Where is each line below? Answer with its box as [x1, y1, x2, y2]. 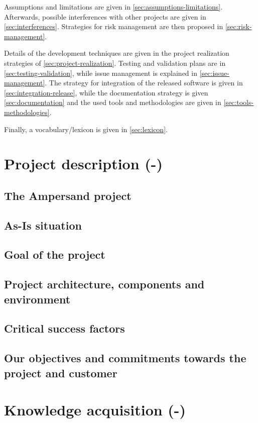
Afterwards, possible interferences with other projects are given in [4, 11, 206, 22]
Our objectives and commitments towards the [4, 350, 246, 366]
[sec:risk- [225, 21, 252, 32]
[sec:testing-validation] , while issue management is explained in [4, 67, 197, 78]
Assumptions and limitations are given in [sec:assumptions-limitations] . [4, 2, 223, 12]
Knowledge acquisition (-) [4, 399, 186, 420]
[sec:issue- [199, 67, 229, 78]
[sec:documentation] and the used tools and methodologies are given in [4, 97, 221, 108]
